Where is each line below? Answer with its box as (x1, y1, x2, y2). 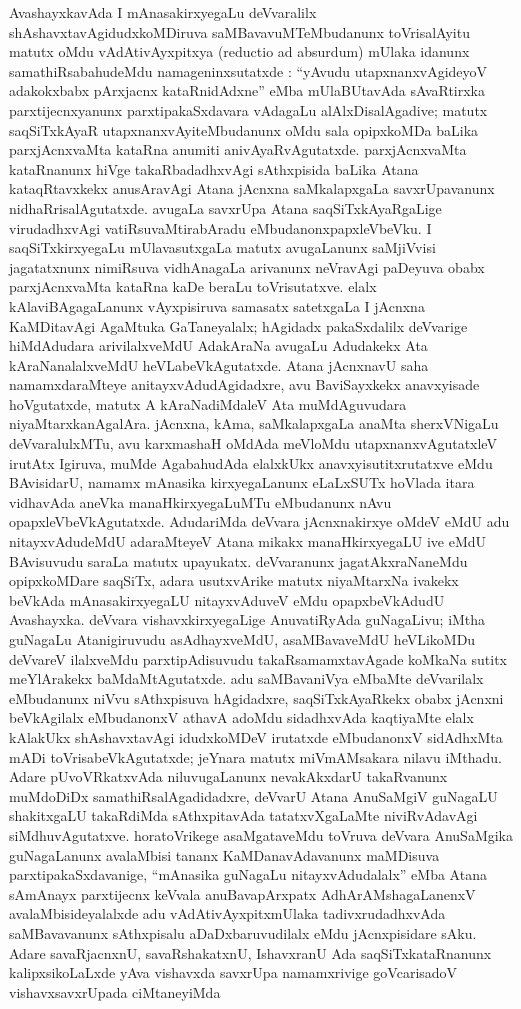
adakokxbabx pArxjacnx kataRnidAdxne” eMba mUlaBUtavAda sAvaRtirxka (9, 80, 486, 101)
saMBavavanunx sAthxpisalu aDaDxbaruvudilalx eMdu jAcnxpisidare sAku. (9, 922, 477, 943)
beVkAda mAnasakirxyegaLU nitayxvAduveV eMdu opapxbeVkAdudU (9, 589, 445, 610)
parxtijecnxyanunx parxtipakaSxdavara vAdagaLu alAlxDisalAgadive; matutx (9, 99, 488, 120)
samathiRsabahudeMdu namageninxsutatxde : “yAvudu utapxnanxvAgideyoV (9, 60, 488, 81)
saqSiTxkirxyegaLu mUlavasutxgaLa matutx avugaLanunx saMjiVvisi (9, 237, 436, 258)
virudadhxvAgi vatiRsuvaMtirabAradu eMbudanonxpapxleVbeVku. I (9, 217, 432, 238)
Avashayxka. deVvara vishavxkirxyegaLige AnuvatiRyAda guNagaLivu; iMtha (9, 609, 486, 630)
